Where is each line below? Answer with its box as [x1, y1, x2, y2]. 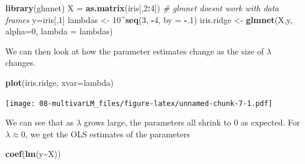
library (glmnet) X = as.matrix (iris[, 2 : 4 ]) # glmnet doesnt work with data [5, 2, 279, 14]
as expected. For [240, 116, 300, 128]
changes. [5, 56, 36, 69]
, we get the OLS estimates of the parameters [25, 127, 190, 140]
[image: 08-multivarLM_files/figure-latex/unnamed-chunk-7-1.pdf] [5, 99, 273, 108]
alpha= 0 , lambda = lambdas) [5, 25, 113, 37]
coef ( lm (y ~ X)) [5, 147, 61, 160]
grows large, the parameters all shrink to [84, 116, 232, 128]
